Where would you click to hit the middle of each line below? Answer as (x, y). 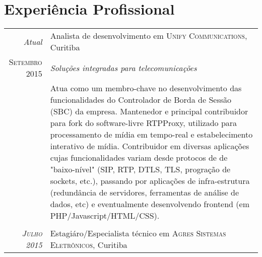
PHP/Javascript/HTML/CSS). (105, 216)
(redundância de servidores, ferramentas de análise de (145, 192)
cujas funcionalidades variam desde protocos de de (139, 158)
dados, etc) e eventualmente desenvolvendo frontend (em (150, 204)
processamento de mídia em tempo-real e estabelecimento (151, 135)
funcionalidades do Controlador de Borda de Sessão (141, 100)
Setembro (25, 62)
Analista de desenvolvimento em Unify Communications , (149, 36)
